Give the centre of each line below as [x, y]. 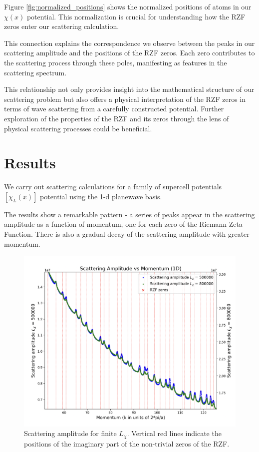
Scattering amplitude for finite [70, 433]
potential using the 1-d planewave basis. [101, 196]
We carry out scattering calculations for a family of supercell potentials [113, 187]
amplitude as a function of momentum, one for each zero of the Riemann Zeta [123, 224]
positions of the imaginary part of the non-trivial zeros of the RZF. [127, 443]
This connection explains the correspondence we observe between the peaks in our [129, 43]
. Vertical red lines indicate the [174, 433]
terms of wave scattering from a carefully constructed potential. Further [114, 109]
